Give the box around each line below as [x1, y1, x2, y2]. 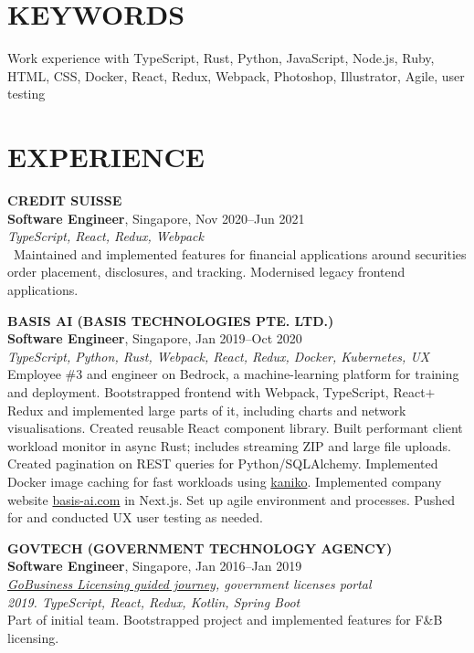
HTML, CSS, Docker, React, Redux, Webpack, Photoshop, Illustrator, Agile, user [7, 66, 465, 85]
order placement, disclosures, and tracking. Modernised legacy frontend [7, 262, 406, 281]
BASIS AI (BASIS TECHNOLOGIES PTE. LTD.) [7, 311, 334, 330]
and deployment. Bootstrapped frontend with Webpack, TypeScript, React [7, 382, 426, 401]
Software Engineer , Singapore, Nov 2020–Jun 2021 [7, 208, 305, 227]
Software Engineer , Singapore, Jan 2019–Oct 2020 [7, 329, 302, 348]
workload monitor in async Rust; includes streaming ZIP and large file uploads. [7, 436, 451, 455]
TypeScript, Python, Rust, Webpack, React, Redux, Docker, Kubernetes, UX [7, 346, 430, 365]
